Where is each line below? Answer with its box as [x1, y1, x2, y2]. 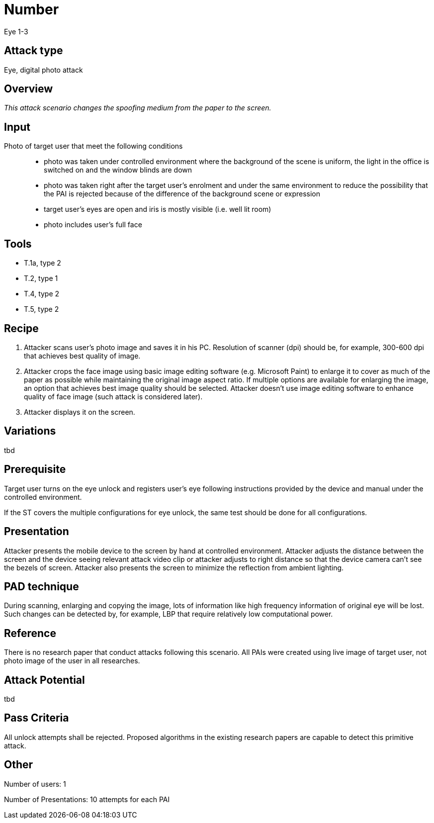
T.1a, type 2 [24, 259, 61, 268]
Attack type [4, 44, 63, 57]
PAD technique [4, 580, 79, 593]
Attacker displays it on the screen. [24, 407, 135, 416]
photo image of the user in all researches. [4, 656, 140, 665]
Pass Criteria [4, 712, 69, 725]
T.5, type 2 [24, 305, 59, 314]
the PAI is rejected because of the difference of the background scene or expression [44, 189, 320, 198]
